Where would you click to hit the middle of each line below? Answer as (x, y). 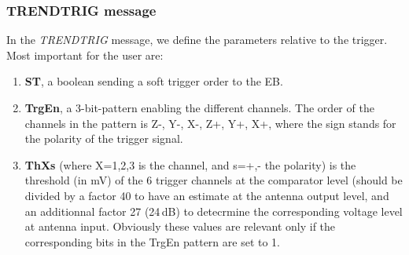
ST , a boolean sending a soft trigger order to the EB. (154, 81)
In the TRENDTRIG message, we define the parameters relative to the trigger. (197, 40)
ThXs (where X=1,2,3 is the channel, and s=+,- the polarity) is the (190, 164)
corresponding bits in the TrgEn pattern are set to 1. (152, 241)
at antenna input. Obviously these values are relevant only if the (180, 226)
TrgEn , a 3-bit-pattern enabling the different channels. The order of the (199, 107)
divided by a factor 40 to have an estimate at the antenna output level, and (207, 195)
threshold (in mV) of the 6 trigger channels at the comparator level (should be (214, 180)
